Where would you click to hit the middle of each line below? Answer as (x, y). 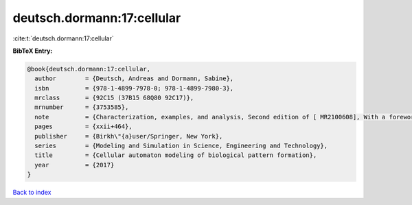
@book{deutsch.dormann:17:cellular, (89, 69)
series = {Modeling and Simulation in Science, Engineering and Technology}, (181, 146)
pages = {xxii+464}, (84, 126)
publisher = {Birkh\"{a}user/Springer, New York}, (129, 136)
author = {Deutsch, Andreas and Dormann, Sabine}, (134, 79)
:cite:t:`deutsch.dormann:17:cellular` (63, 38)
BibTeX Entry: (33, 51)
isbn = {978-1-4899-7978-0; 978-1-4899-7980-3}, (134, 88)
